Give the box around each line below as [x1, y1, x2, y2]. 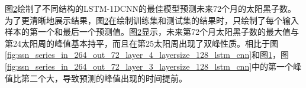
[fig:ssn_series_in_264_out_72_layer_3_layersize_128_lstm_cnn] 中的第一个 [5, 60, 294, 72]
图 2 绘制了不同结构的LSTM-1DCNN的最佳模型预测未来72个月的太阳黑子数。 [5, 2, 296, 14]
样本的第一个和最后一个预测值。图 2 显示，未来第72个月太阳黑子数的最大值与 [5, 25, 299, 38]
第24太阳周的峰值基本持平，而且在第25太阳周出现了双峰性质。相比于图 [5, 37, 278, 49]
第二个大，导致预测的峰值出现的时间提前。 [21, 71, 187, 84]
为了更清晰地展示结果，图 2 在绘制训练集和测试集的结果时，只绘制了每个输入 [5, 14, 299, 26]
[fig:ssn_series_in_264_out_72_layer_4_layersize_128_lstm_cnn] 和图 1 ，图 [5, 48, 289, 61]
